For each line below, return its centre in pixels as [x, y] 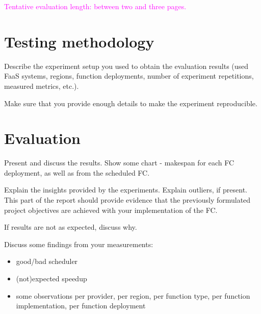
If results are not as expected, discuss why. [71, 227]
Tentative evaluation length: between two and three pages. [95, 6]
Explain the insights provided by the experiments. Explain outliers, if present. [126, 190]
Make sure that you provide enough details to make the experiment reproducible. [131, 103]
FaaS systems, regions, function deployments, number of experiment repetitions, [129, 76]
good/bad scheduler [47, 261]
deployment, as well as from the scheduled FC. [77, 172]
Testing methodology [79, 41]
